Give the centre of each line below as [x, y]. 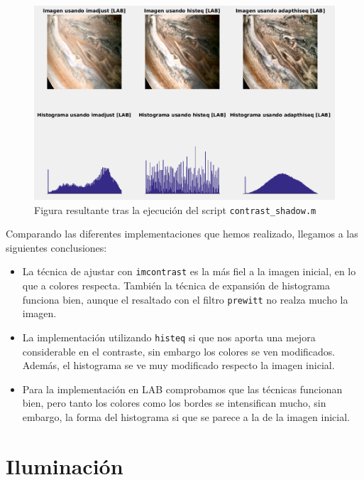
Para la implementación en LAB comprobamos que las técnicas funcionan [182, 389]
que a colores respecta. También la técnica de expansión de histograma [176, 286]
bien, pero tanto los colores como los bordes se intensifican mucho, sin [174, 403]
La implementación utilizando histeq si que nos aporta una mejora [169, 337]
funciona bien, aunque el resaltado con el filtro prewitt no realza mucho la [185, 299]
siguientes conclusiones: [56, 247]
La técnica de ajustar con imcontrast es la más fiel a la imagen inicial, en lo [189, 271]
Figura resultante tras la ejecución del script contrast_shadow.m [175, 209]
